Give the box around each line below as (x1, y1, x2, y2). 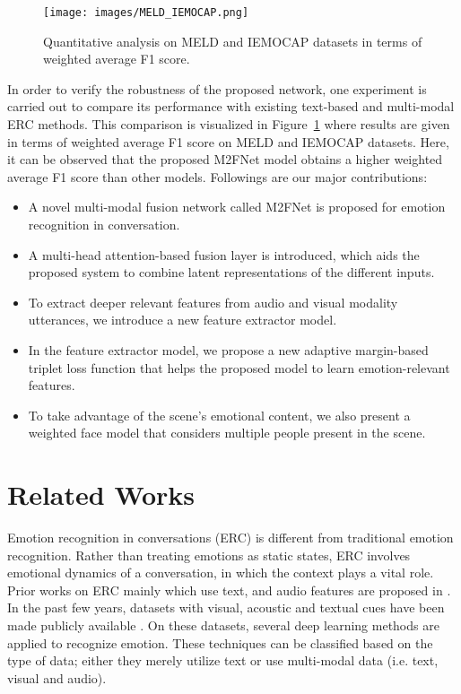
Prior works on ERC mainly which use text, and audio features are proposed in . (7, 580, 451, 599)
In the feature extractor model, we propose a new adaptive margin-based (28, 340, 429, 359)
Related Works (7, 476, 196, 513)
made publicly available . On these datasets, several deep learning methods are (7, 616, 439, 635)
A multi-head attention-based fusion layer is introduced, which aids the (28, 245, 420, 264)
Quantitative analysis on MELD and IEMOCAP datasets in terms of (43, 31, 422, 50)
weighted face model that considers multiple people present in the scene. (28, 423, 426, 442)
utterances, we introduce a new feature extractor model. (28, 310, 337, 329)
